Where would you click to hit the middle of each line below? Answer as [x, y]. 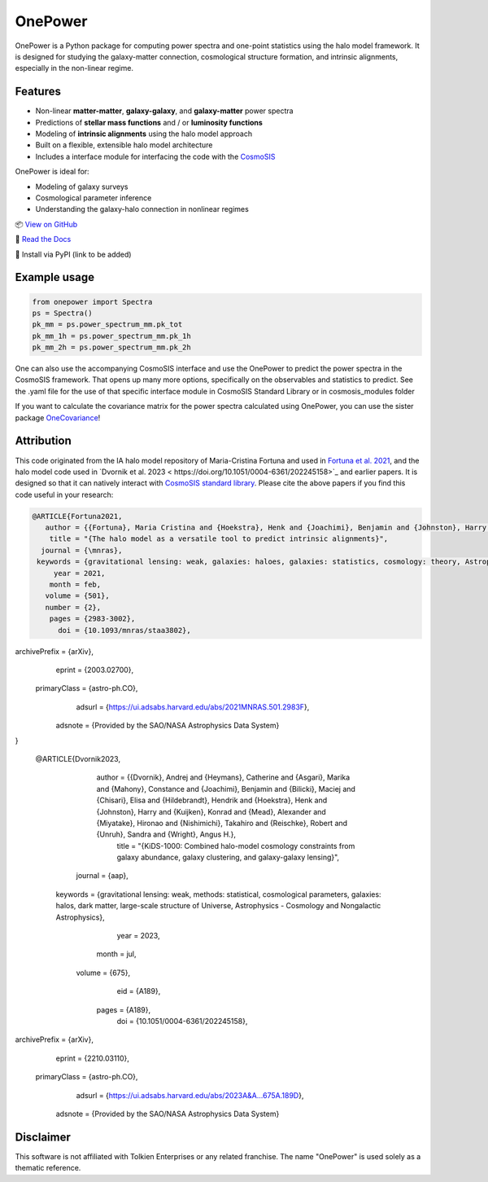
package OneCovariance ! [58, 417]
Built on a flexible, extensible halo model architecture [124, 145]
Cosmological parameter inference [94, 198]
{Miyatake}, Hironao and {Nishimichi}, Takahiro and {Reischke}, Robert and [222, 823]
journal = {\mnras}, [82, 550]
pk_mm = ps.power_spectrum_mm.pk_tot [107, 325]
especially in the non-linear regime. [74, 68]
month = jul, [117, 954]
